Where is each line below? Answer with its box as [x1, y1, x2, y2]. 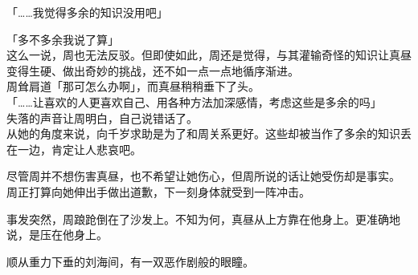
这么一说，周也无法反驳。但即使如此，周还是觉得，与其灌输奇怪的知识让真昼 [6, 47, 412, 63]
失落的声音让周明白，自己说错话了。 [6, 109, 198, 126]
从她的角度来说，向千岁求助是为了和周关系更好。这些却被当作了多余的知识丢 [6, 125, 412, 142]
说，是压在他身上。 [6, 226, 108, 243]
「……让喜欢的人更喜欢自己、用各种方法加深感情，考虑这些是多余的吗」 [6, 93, 382, 110]
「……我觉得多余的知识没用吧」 [6, 4, 168, 20]
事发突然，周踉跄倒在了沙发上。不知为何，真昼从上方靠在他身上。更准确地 [6, 210, 400, 227]
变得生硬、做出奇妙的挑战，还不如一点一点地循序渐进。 [6, 62, 299, 79]
